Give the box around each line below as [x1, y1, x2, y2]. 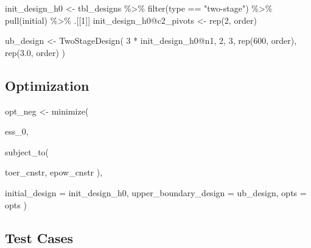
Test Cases [5, 228, 74, 247]
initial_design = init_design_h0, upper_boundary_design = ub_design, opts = [5, 186, 307, 199]
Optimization [5, 76, 89, 94]
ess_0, [5, 125, 29, 138]
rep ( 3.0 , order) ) [5, 46, 65, 58]
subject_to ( [5, 145, 49, 158]
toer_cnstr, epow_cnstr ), [5, 166, 103, 179]
